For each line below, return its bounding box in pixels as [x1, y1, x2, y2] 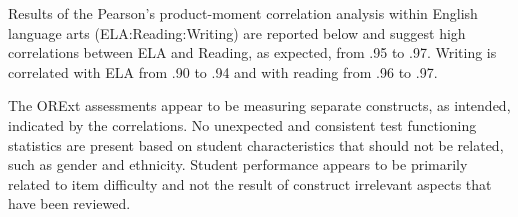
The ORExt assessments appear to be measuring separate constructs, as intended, [8, 95, 511, 116]
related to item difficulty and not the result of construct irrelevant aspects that [8, 173, 492, 194]
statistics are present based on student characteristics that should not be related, [8, 134, 504, 155]
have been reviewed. [8, 193, 131, 214]
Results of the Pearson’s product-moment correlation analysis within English [8, 3, 478, 23]
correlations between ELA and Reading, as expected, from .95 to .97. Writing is [8, 42, 497, 63]
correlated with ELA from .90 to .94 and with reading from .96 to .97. [8, 61, 438, 82]
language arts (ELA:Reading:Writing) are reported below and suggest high [8, 22, 466, 43]
